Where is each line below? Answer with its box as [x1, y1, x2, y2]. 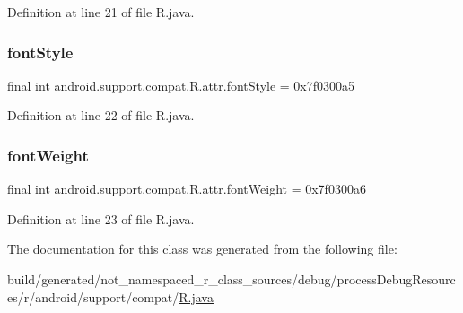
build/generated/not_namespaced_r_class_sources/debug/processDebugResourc [7, 270, 456, 288]
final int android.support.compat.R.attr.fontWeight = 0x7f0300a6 [7, 179, 366, 198]
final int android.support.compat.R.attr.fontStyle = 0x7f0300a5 [7, 75, 355, 94]
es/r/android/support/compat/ [7, 287, 179, 306]
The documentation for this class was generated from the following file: [7, 239, 397, 258]
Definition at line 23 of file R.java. [7, 209, 195, 228]
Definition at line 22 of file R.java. [7, 106, 195, 125]
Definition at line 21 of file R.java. [7, 3, 195, 21]
